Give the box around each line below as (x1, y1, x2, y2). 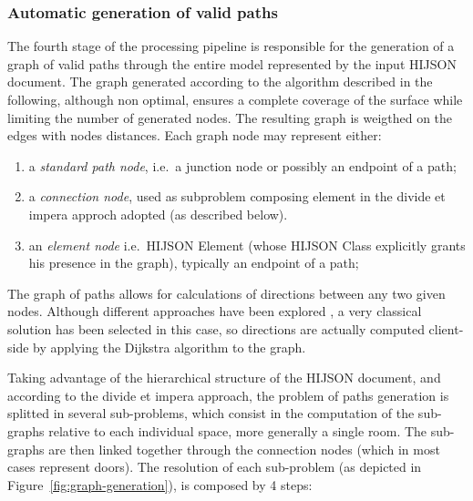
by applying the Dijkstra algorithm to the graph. (33, 337, 306, 356)
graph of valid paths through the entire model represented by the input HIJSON (7, 54, 457, 73)
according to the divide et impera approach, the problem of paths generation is (7, 385, 449, 404)
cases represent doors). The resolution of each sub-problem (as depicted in (7, 457, 422, 476)
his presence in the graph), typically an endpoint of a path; (28, 253, 359, 272)
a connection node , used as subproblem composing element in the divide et (28, 187, 446, 206)
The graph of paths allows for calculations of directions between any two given (7, 283, 446, 302)
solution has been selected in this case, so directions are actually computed (7, 319, 425, 338)
